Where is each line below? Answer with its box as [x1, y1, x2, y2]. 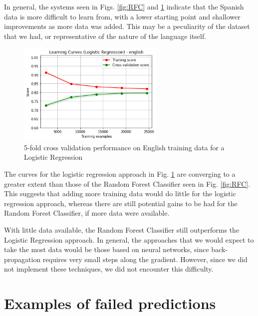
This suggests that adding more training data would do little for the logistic [4, 188, 236, 199]
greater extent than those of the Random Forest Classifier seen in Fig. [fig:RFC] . [4, 178, 251, 189]
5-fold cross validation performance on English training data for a [24, 142, 225, 152]
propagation [4, 254, 41, 264]
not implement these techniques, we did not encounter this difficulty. [4, 264, 214, 274]
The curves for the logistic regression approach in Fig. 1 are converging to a [4, 168, 236, 179]
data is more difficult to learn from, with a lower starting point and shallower [4, 11, 241, 21]
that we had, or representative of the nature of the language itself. [4, 30, 207, 41]
